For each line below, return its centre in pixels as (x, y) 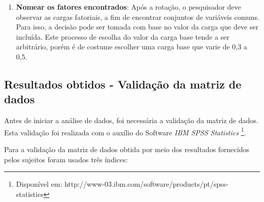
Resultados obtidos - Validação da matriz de (123, 84)
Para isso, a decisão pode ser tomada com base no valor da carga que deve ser (137, 27)
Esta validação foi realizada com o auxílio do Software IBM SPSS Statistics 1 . (125, 131)
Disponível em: (39, 184)
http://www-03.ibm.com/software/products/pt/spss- (146, 184)
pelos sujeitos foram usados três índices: (66, 159)
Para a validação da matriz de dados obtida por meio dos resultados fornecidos (127, 149)
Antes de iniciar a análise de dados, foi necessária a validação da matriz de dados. (131, 120)
